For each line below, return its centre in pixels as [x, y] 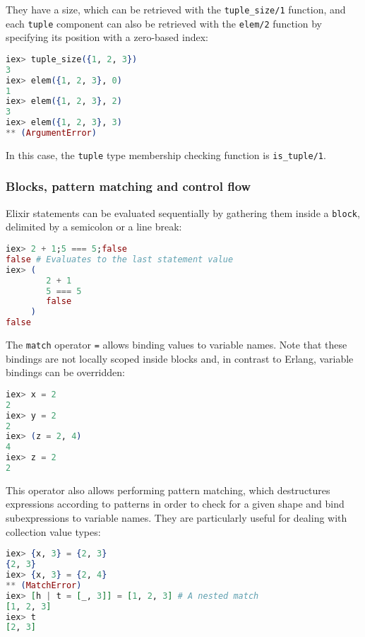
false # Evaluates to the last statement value [120, 259]
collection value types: [53, 531]
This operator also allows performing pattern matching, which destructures [168, 490]
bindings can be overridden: [65, 372]
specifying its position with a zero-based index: [107, 37]
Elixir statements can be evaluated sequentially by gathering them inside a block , [183, 212]
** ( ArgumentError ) [51, 133]
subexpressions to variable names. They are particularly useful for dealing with [176, 518]
